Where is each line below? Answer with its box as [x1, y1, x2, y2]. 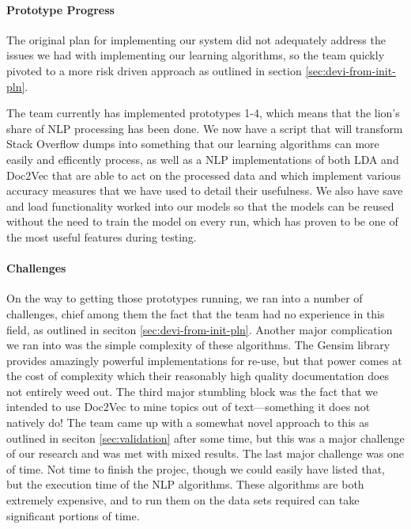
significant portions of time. [6, 507, 140, 523]
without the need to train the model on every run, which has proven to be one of [6, 213, 398, 230]
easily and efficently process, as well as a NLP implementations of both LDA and [6, 150, 399, 167]
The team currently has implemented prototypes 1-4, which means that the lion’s [6, 105, 400, 121]
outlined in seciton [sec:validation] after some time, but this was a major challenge [6, 429, 405, 446]
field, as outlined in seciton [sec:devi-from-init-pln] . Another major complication [6, 321, 393, 337]
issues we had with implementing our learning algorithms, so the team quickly [6, 47, 385, 63]
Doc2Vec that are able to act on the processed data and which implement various [6, 166, 402, 183]
